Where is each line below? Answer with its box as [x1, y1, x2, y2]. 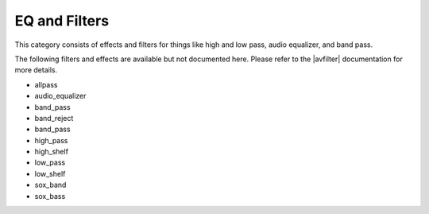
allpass [34, 80, 58, 89]
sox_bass [34, 191, 66, 200]
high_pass [34, 135, 68, 145]
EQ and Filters [14, 12, 110, 29]
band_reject [34, 113, 74, 123]
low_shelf [34, 169, 66, 178]
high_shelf [34, 147, 69, 157]
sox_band [34, 180, 67, 190]
